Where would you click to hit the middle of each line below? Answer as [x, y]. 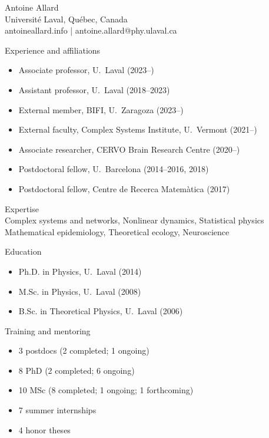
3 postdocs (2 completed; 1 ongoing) [84, 350]
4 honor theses [44, 429]
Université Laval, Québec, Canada [66, 19]
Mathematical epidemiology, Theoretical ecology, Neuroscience [117, 231]
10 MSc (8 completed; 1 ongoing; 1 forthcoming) [106, 390]
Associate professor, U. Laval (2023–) [86, 70]
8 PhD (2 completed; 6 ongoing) [77, 370]
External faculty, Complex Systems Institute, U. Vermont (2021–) [138, 129]
